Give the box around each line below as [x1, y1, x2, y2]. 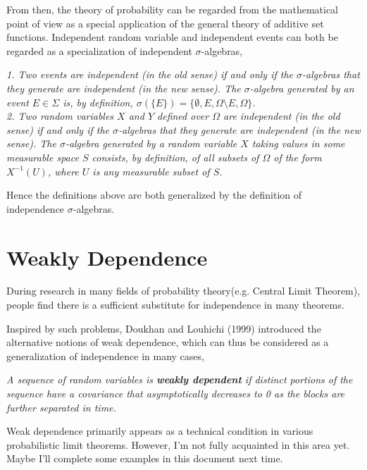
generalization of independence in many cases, [6, 348, 204, 363]
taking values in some [251, 136, 345, 151]
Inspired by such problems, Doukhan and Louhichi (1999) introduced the [6, 321, 321, 335]
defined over [157, 109, 209, 123]
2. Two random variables [6, 109, 114, 123]
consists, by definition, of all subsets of [92, 149, 259, 164]
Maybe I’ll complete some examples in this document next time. [6, 451, 283, 466]
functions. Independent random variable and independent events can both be [6, 30, 338, 44]
